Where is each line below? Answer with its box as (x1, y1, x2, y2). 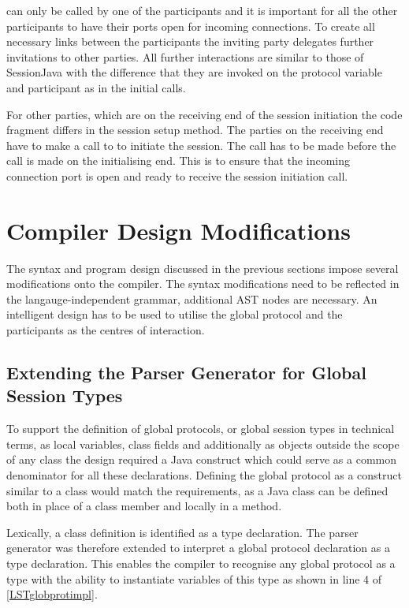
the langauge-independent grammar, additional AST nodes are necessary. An (6, 290, 377, 307)
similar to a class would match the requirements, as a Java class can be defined (6, 482, 389, 498)
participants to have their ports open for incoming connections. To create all (6, 17, 375, 34)
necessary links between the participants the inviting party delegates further (6, 33, 374, 50)
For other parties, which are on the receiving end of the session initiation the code (6, 106, 403, 122)
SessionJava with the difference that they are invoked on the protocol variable (6, 64, 382, 80)
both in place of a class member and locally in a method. (6, 498, 282, 514)
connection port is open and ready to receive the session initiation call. (6, 167, 348, 184)
